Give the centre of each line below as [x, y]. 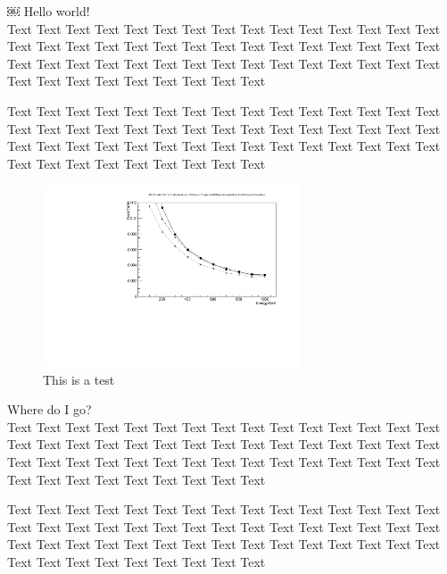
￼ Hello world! [49, 11]
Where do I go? [50, 409]
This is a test [79, 379]
